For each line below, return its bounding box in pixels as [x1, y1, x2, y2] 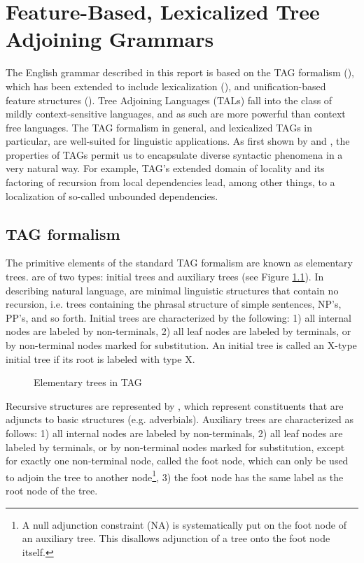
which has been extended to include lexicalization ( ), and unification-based [6, 78, 326, 93]
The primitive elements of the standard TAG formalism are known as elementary [6, 255, 353, 270]
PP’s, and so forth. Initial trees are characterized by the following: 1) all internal [6, 310, 351, 325]
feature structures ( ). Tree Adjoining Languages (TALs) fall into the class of [6, 92, 332, 107]
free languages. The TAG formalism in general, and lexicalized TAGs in [6, 120, 313, 134]
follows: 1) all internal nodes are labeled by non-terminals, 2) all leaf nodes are [6, 425, 343, 440]
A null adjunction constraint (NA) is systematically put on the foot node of [22, 517, 346, 532]
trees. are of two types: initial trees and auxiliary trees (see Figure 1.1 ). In [6, 269, 324, 284]
